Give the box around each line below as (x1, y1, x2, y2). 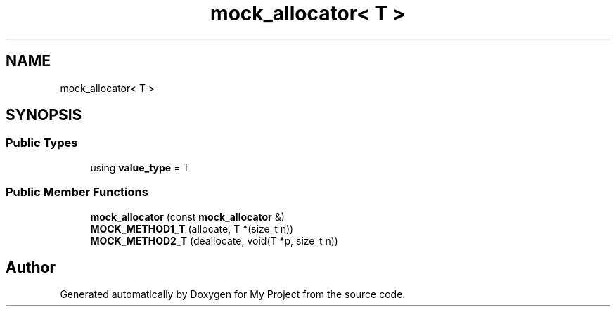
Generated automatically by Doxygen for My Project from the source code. (60, 288, 406, 301)
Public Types (6, 136, 78, 150)
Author (6, 258, 56, 276)
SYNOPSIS (6, 106, 82, 124)
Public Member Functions (6, 185, 148, 200)
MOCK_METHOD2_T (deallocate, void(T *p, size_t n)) (90, 234, 338, 247)
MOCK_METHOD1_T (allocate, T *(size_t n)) (90, 222, 294, 235)
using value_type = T (90, 161, 190, 174)
